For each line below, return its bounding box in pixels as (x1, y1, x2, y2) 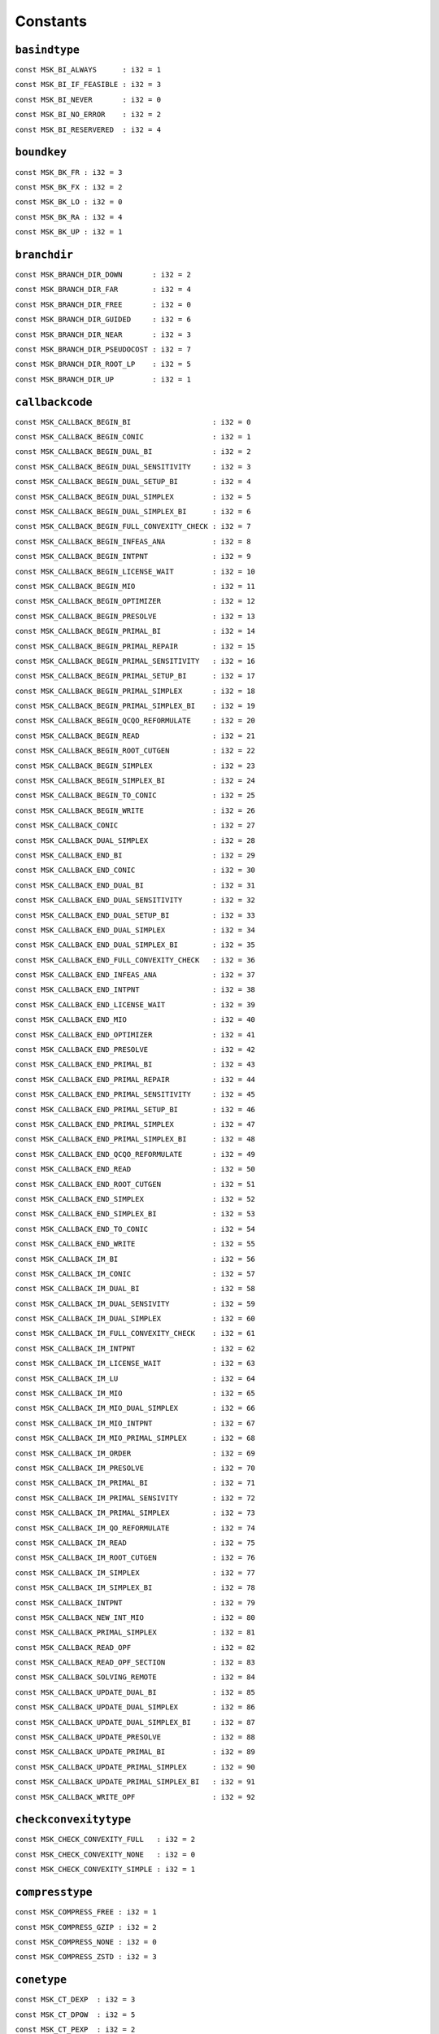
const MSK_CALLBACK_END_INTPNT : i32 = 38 (15, 985, 256, 994)
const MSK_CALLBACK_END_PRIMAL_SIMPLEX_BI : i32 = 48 (15, 1135, 256, 1144)
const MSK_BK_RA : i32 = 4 (15, 212, 123, 221)
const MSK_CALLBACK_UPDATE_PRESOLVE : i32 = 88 (15, 1733, 256, 1742)
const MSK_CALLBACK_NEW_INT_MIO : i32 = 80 (15, 1613, 256, 1622)
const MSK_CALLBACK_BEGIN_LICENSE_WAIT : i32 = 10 (15, 566, 256, 576)
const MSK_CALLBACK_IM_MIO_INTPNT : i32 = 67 (15, 1418, 256, 1428)
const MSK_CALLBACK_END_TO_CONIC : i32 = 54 (15, 1224, 256, 1233)
